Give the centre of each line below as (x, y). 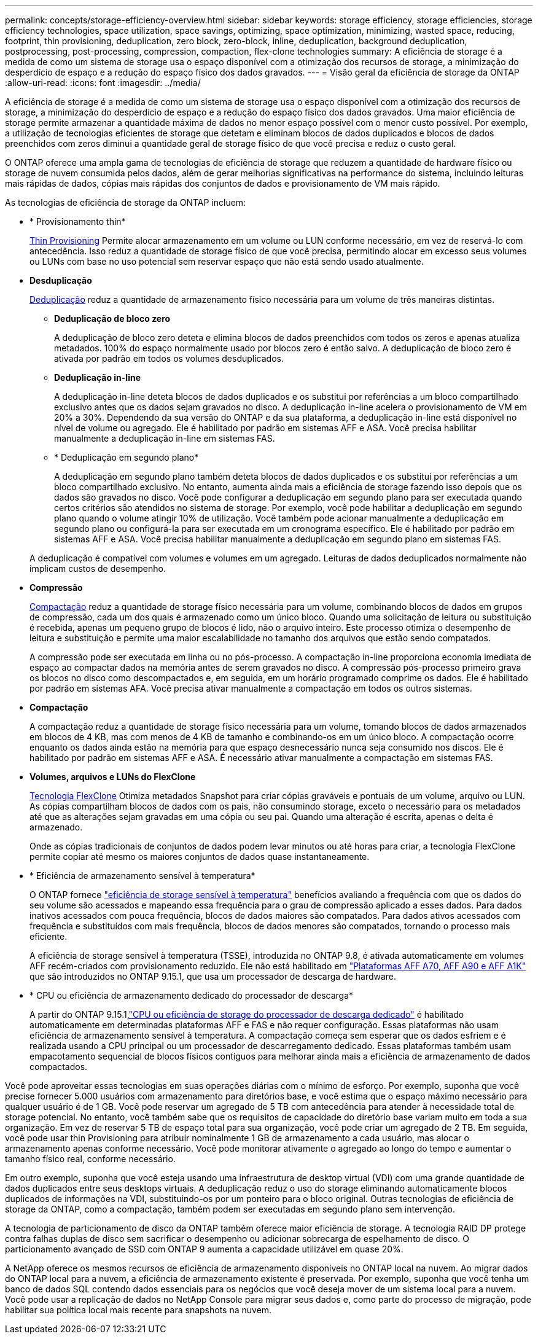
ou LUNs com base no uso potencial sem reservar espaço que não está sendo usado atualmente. (227, 261)
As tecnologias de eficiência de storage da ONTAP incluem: (126, 202)
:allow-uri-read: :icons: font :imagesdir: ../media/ (103, 83)
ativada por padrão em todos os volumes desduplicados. (169, 358)
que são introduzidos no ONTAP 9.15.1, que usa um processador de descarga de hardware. (213, 976)
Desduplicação (61, 280)
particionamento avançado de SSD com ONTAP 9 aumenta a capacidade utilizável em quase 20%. (204, 1249)
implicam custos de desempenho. (98, 568)
